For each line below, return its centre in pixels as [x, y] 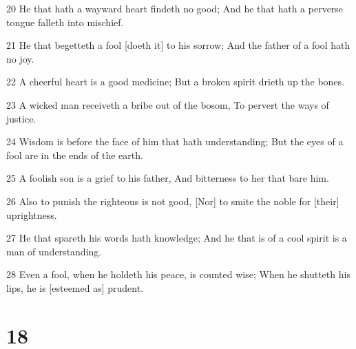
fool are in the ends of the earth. [75, 155]
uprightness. [32, 214]
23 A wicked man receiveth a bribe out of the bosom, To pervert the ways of [168, 104]
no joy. [20, 58]
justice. [21, 118]
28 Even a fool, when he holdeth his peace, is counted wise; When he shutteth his [178, 274]
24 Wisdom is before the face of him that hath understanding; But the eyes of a [175, 141]
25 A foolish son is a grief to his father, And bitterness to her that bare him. [168, 178]
